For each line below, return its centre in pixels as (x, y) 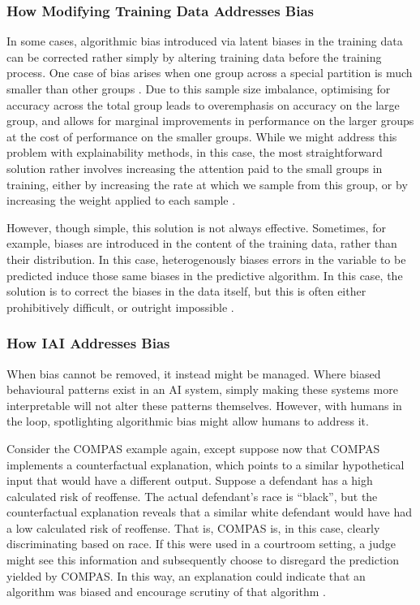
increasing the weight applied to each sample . (121, 200)
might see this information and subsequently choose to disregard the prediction (203, 560)
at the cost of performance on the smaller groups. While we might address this (202, 136)
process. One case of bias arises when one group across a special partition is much (210, 73)
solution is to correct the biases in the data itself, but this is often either (186, 291)
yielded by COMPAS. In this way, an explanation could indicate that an (186, 575)
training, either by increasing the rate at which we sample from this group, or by (207, 184)
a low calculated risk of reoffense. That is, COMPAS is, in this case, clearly (193, 527)
